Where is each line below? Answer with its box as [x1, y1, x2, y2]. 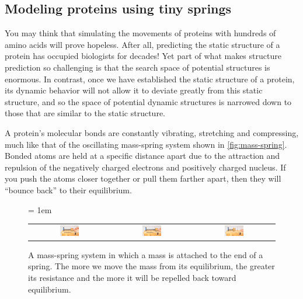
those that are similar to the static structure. [5, 107, 166, 119]
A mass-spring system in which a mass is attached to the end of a [28, 248, 263, 260]
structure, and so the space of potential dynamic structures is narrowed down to [5, 95, 292, 107]
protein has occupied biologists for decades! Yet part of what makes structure [5, 50, 281, 62]
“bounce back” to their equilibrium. [5, 183, 132, 196]
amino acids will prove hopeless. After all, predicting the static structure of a [5, 38, 280, 50]
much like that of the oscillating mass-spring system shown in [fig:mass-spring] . [5, 138, 287, 150]
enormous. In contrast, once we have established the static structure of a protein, [5, 72, 295, 85]
